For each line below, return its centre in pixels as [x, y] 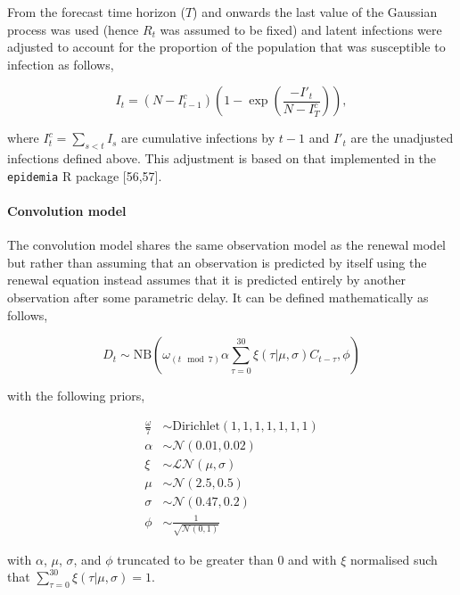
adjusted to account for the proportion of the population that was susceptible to [226, 47]
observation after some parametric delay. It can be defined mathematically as [218, 297]
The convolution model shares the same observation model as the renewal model [226, 245]
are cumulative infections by [198, 138]
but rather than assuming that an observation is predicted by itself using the [217, 262]
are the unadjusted [402, 138]
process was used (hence [73, 29]
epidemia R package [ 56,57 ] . [85, 175]
